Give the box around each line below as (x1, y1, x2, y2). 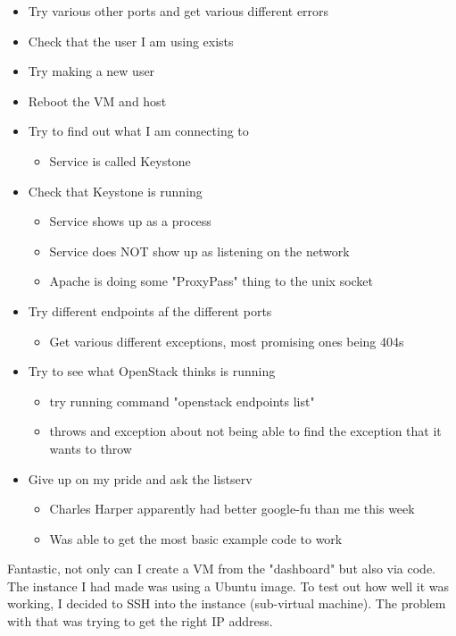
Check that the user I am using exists (28, 31, 234, 50)
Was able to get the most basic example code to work (49, 529, 343, 548)
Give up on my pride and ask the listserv (28, 469, 253, 488)
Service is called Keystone (49, 151, 191, 170)
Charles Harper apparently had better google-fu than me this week (49, 499, 415, 518)
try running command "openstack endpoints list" (49, 391, 315, 410)
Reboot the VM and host (28, 91, 167, 110)
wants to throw (49, 439, 132, 457)
